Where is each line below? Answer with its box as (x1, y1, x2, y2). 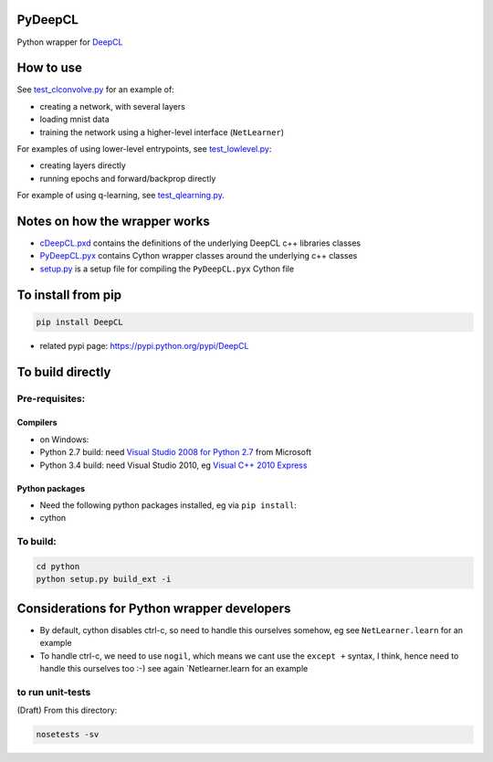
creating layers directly (39, 160, 127, 171)
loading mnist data (39, 114, 110, 125)
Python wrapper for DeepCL (16, 37, 123, 48)
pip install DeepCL (36, 316, 123, 327)
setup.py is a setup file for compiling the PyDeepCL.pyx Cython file (39, 263, 295, 274)
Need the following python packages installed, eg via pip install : (39, 499, 297, 511)
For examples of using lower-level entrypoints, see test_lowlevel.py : (16, 143, 272, 154)
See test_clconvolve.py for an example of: (16, 84, 175, 95)
